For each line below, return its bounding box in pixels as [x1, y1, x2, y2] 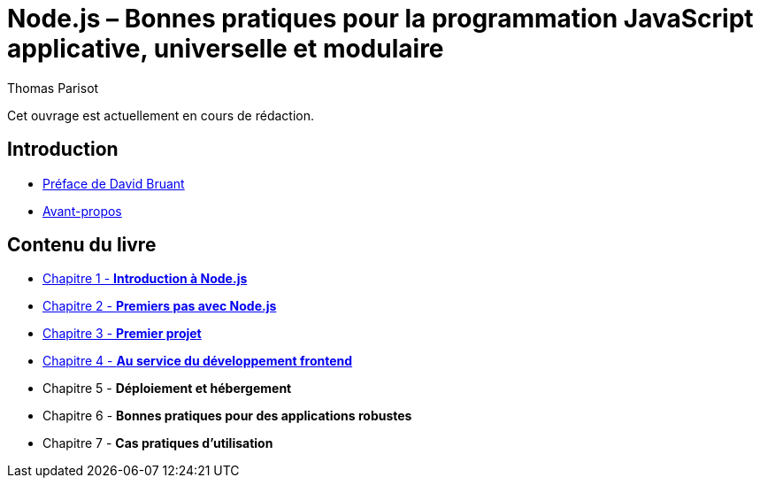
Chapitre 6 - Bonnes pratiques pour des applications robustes [42, 408, 412, 424]
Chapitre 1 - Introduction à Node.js [42, 271, 248, 287]
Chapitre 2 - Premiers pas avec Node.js [42, 298, 277, 314]
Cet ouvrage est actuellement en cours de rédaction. [7, 107, 314, 123]
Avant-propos [42, 203, 122, 219]
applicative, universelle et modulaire [7, 34, 444, 64]
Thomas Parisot [7, 80, 99, 96]
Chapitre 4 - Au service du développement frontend [42, 353, 353, 369]
